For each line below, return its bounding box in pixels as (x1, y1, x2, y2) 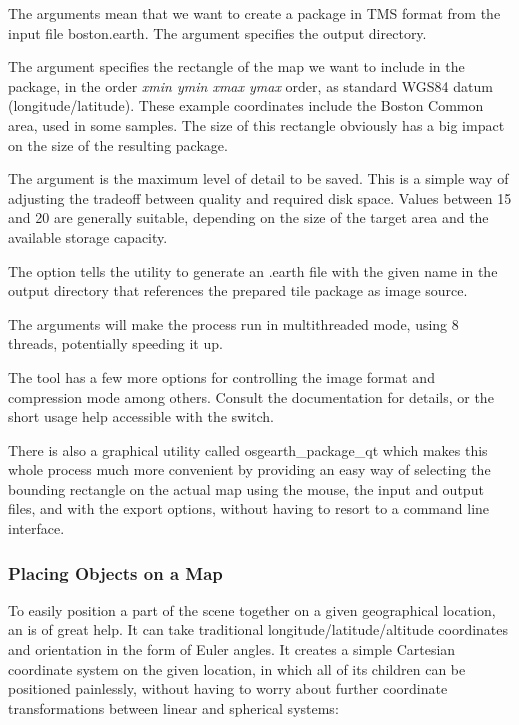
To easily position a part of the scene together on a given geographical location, (8, 599, 496, 620)
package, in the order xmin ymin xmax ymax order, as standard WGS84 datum (8, 75, 493, 96)
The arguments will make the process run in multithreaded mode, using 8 (8, 313, 459, 334)
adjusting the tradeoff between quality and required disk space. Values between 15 (8, 187, 512, 208)
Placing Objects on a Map (8, 560, 223, 585)
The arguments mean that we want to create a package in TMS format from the (8, 3, 501, 23)
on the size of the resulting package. (8, 134, 228, 155)
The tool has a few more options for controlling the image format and (8, 366, 435, 387)
